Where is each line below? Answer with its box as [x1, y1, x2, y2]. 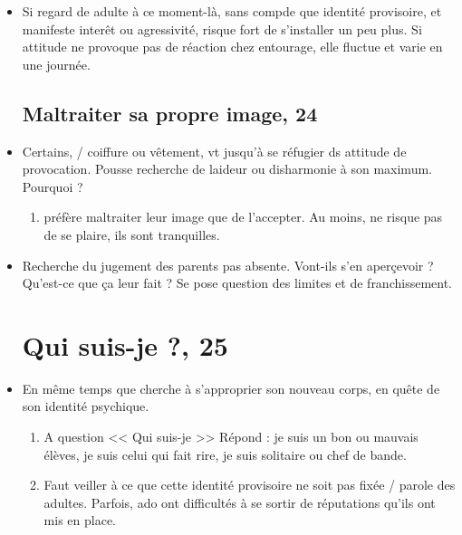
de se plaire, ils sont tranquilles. [43, 225, 220, 244]
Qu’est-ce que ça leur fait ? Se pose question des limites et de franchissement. [22, 273, 453, 292]
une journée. [22, 54, 91, 73]
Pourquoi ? [22, 177, 83, 196]
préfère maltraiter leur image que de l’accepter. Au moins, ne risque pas [43, 207, 443, 226]
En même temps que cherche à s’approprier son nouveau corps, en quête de [22, 378, 440, 397]
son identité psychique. [22, 396, 149, 416]
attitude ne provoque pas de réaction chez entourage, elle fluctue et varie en [22, 37, 443, 56]
